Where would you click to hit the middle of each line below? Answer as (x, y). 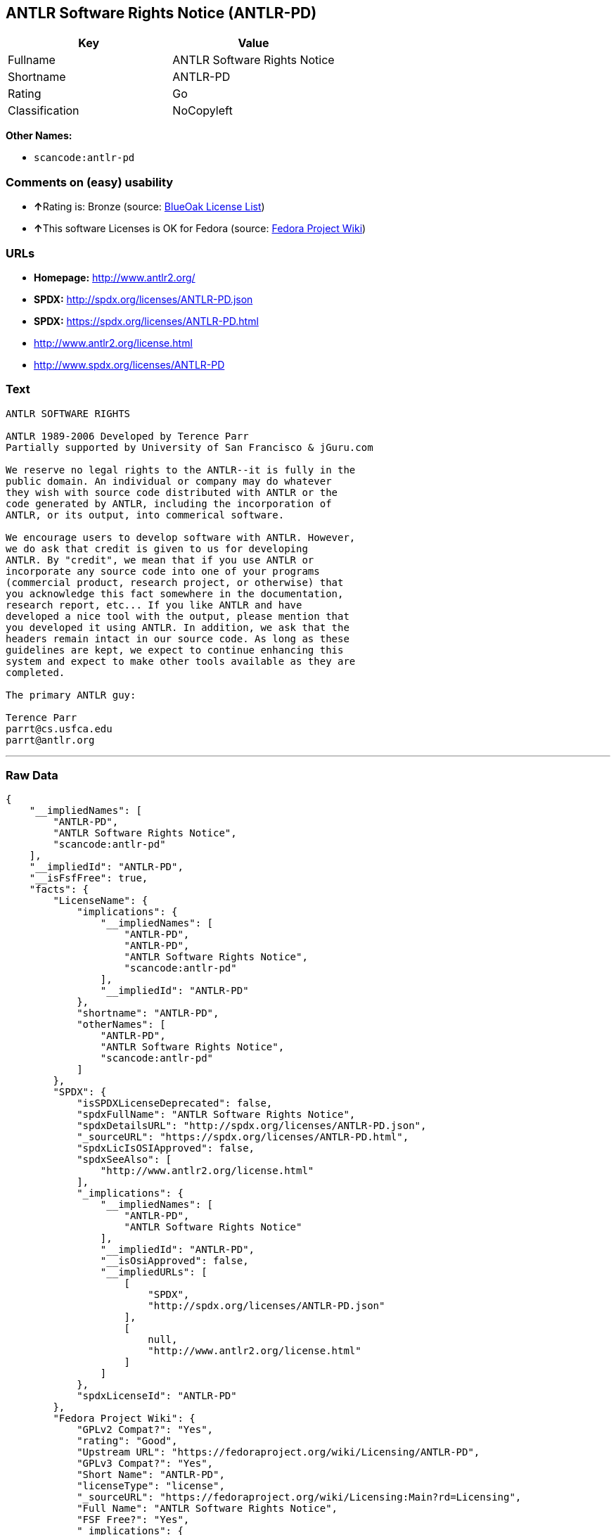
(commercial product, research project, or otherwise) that (175, 582)
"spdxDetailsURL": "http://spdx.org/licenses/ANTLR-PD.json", (252, 1126)
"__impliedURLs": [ (154, 1272)
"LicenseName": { (101, 901)
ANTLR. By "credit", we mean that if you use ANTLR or (160, 560)
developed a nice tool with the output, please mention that (178, 616)
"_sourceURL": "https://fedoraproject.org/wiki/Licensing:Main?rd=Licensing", (299, 1497)
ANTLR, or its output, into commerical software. (145, 515)
